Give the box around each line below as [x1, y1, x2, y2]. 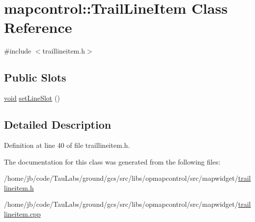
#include [4, 46, 31, 56]
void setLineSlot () [4, 93, 60, 103]
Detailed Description [4, 117, 112, 132]
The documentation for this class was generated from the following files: [4, 156, 221, 166]
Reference [4, 17, 72, 37]
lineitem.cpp [4, 208, 41, 219]
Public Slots [4, 70, 66, 85]
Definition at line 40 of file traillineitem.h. [4, 139, 130, 150]
